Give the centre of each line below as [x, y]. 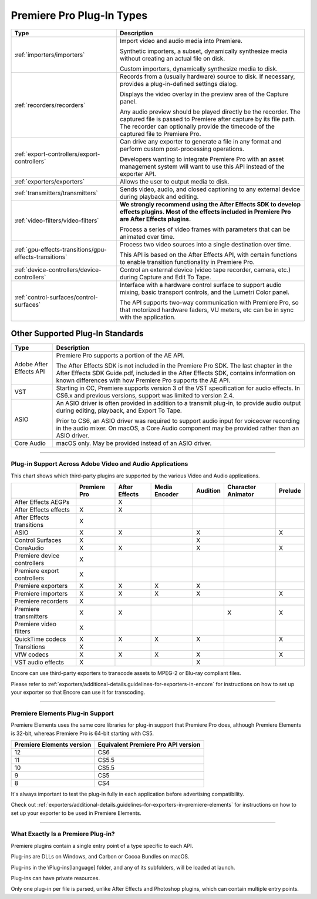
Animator [240, 494]
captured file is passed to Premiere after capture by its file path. [208, 119]
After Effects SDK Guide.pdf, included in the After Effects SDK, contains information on [176, 373]
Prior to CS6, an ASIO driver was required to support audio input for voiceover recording [178, 421]
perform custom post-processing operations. [182, 149]
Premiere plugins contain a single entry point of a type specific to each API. [102, 845]
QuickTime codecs [40, 639]
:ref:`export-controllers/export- [57, 154]
